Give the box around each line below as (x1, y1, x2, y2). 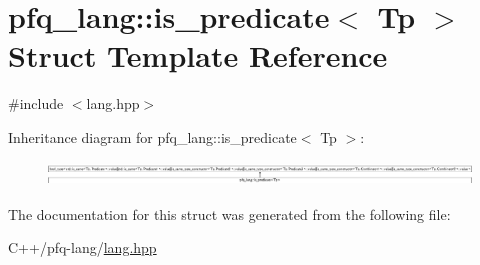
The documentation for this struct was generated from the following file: (8, 203, 451, 224)
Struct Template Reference (8, 35, 388, 76)
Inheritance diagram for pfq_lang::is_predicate (8, 126, 297, 147)
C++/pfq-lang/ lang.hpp (8, 237, 157, 258)
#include (8, 93, 64, 114)
